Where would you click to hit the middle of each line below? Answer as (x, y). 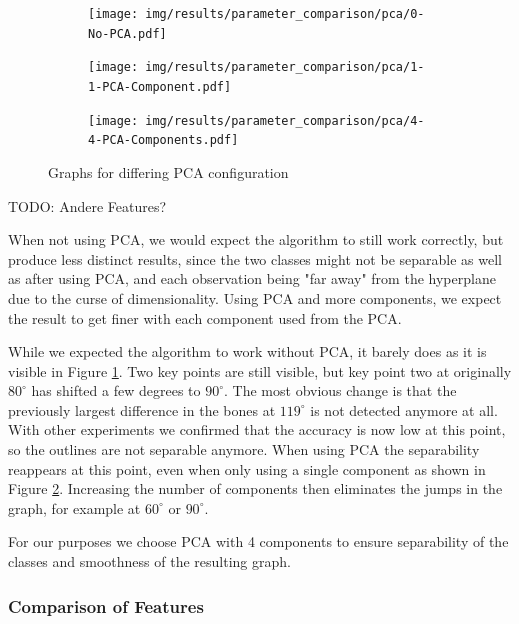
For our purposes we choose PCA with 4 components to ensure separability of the (258, 541)
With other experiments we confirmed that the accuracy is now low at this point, (257, 429)
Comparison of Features (106, 605)
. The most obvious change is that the (340, 390)
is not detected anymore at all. (404, 409)
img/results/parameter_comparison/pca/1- (285, 67)
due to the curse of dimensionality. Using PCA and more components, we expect (255, 297)
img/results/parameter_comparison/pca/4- (285, 120)
